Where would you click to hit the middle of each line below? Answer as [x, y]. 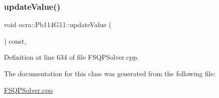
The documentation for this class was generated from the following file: [110, 73]
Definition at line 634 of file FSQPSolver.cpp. [72, 57]
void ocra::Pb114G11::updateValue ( [58, 24]
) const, [15, 41]
